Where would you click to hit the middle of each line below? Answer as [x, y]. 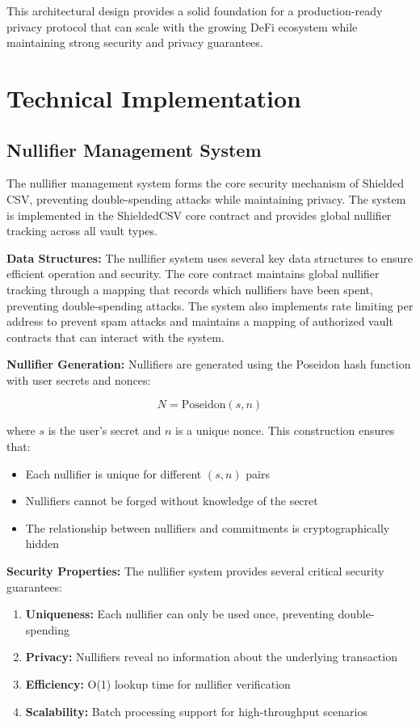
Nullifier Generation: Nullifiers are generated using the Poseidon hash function [209, 364]
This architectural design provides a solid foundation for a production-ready [195, 11]
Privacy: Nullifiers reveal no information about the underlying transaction [211, 657]
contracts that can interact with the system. [115, 337]
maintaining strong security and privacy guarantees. [135, 42]
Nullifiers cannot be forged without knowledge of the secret [172, 501]
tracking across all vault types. [82, 231]
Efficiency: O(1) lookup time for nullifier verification [158, 684]
